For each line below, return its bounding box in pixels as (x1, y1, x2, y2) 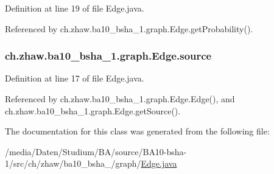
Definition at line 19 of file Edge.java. (5, 2, 144, 14)
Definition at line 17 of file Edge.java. (5, 72, 144, 85)
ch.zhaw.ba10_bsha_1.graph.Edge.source (5, 48, 212, 63)
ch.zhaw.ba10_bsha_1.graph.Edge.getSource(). (5, 104, 181, 117)
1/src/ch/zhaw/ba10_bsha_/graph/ (5, 157, 141, 170)
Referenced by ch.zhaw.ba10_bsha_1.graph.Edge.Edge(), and (5, 92, 235, 105)
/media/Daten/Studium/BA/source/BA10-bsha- (5, 145, 187, 158)
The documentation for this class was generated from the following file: (5, 125, 270, 137)
